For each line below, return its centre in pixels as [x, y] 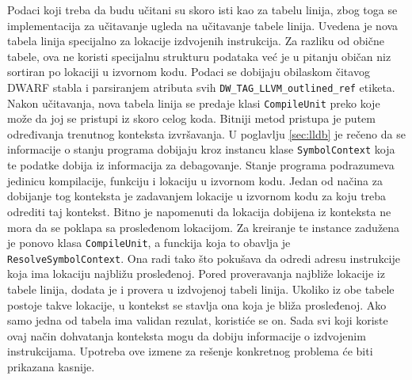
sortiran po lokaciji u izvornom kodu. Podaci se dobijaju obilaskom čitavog [189, 72]
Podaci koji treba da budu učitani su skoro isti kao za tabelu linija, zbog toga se [202, 9]
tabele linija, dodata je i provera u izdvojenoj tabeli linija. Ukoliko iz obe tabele [201, 289]
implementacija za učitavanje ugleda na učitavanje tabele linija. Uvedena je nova [203, 25]
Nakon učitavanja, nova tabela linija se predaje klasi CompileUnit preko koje [194, 103]
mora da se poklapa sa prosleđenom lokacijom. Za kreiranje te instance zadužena [204, 227]
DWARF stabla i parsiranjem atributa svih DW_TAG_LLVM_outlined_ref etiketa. [201, 87]
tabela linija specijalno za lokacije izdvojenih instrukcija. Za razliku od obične [196, 41]
